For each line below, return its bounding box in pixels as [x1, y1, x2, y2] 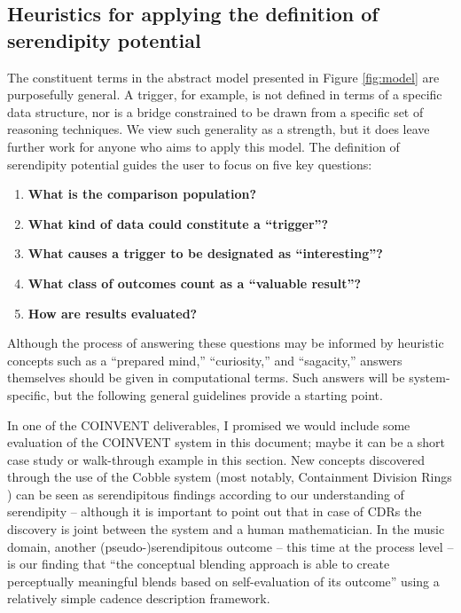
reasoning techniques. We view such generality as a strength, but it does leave [7, 120, 430, 138]
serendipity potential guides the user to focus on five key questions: [7, 154, 372, 173]
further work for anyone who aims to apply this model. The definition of [7, 137, 400, 155]
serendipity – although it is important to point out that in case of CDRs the [7, 502, 422, 521]
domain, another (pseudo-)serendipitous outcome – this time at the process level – [7, 537, 454, 555]
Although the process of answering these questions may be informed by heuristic [7, 334, 444, 352]
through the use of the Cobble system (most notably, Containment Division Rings [7, 468, 452, 486]
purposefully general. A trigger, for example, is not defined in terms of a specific [7, 85, 442, 104]
